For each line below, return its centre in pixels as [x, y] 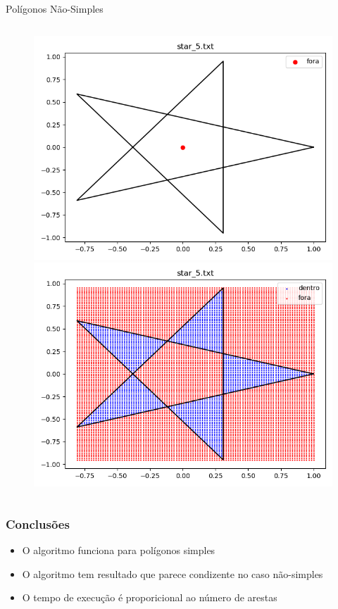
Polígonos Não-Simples [55, 8]
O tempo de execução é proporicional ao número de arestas [150, 597]
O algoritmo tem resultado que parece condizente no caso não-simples [173, 573]
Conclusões [38, 523]
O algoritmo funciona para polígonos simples [119, 550]
